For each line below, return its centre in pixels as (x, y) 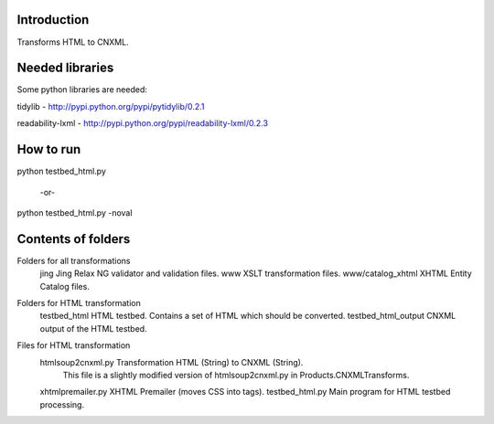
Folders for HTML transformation (79, 302)
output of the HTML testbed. (93, 328)
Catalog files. (65, 286)
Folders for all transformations (74, 260)
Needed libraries (65, 68)
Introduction (53, 20)
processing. (62, 404)
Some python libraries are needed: (82, 90)
